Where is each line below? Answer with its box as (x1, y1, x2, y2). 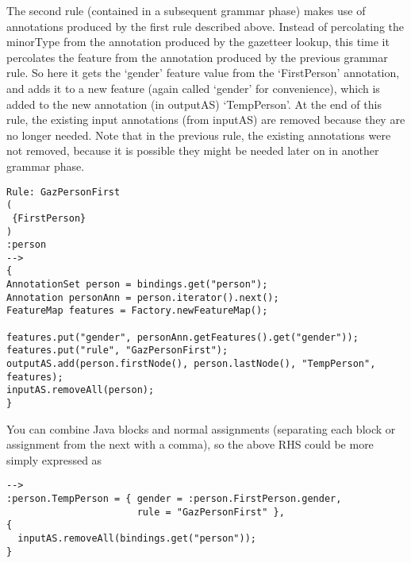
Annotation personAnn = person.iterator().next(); (6, 291, 279, 303)
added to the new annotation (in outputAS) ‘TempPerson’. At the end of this (6, 95, 382, 112)
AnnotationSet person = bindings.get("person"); (6, 279, 268, 291)
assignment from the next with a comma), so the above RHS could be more (6, 436, 374, 453)
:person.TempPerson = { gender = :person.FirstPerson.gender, (6, 493, 342, 505)
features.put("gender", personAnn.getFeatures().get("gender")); (6, 331, 359, 343)
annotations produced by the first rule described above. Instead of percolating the (6, 17, 405, 34)
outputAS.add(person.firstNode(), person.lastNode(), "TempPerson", (6, 358, 376, 370)
